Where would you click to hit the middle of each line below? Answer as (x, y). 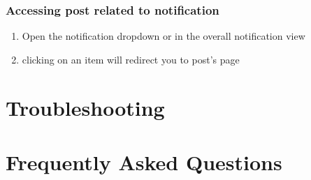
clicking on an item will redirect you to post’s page (131, 59)
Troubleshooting (85, 107)
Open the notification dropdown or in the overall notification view (164, 36)
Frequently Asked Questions (144, 162)
